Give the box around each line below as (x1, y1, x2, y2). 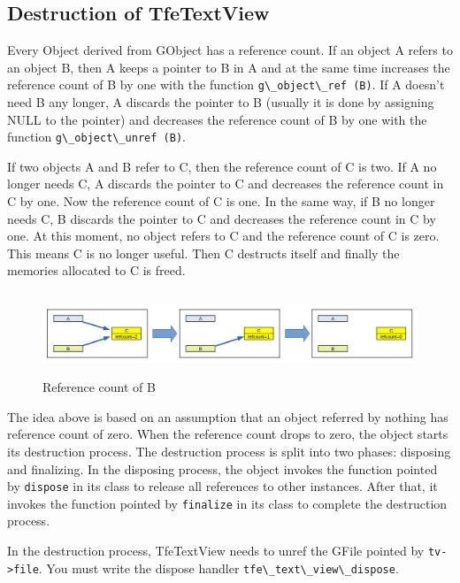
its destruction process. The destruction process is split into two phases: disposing (7, 441, 451, 460)
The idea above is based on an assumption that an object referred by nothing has (7, 407, 448, 426)
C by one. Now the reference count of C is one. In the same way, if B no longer (7, 192, 435, 211)
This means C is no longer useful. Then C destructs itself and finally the (7, 243, 400, 262)
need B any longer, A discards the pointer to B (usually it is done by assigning (7, 93, 434, 111)
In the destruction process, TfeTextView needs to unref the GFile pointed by (7, 541, 425, 560)
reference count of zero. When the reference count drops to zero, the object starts (7, 425, 448, 443)
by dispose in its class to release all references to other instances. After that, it (7, 477, 438, 495)
